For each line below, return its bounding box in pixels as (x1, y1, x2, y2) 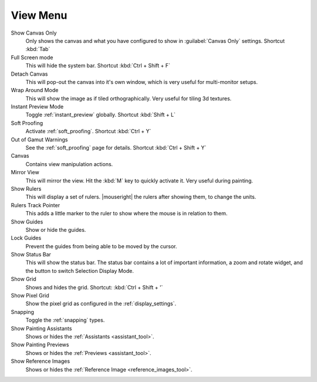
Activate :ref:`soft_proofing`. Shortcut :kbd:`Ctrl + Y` (25, 128, 151, 135)
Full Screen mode (11, 53, 53, 61)
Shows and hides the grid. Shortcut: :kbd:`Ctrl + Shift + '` (25, 283, 163, 290)
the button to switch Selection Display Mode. (25, 267, 134, 274)
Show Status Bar (11, 251, 51, 258)
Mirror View (11, 169, 39, 176)
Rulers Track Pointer (11, 201, 60, 208)
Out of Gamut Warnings (11, 136, 68, 143)
